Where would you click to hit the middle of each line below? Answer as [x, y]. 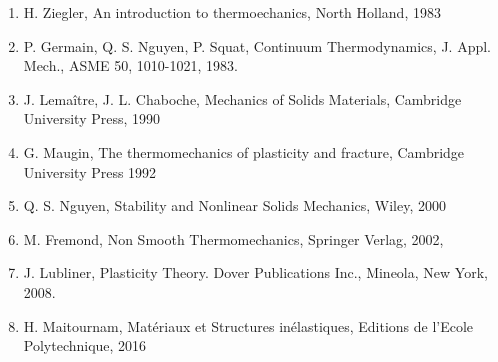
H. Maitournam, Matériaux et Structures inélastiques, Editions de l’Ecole [248, 325]
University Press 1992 [90, 171]
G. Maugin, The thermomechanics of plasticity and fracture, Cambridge [244, 151]
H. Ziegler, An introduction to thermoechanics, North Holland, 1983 [232, 12]
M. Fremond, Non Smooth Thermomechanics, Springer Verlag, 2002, [233, 238]
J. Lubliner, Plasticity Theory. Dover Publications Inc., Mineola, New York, [255, 272]
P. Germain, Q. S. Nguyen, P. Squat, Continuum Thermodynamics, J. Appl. [257, 45]
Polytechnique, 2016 [85, 345]
